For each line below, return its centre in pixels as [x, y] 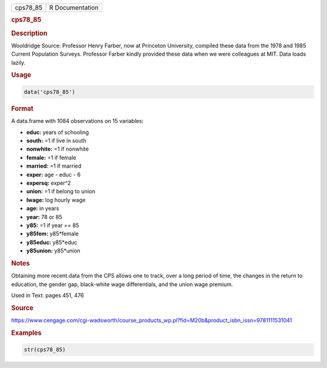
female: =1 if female [51, 157]
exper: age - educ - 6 [54, 174]
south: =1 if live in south [57, 140]
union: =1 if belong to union [61, 191]
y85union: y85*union [53, 251]
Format [22, 108]
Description [29, 33]
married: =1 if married [54, 166]
